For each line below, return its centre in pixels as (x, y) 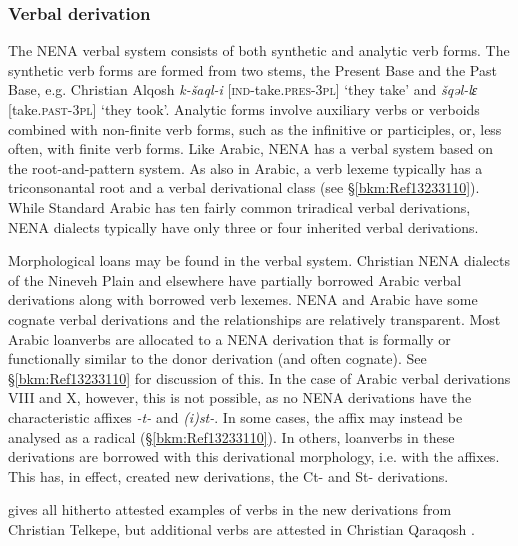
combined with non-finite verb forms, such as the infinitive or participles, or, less (255, 128)
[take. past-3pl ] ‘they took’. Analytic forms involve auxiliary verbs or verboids (244, 109)
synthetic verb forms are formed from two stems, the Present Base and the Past (252, 69)
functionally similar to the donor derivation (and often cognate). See (217, 358)
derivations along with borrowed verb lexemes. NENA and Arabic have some (243, 299)
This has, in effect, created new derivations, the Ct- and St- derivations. (228, 475)
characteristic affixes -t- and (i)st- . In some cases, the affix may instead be (235, 416)
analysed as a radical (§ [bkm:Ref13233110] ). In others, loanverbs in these (231, 436)
